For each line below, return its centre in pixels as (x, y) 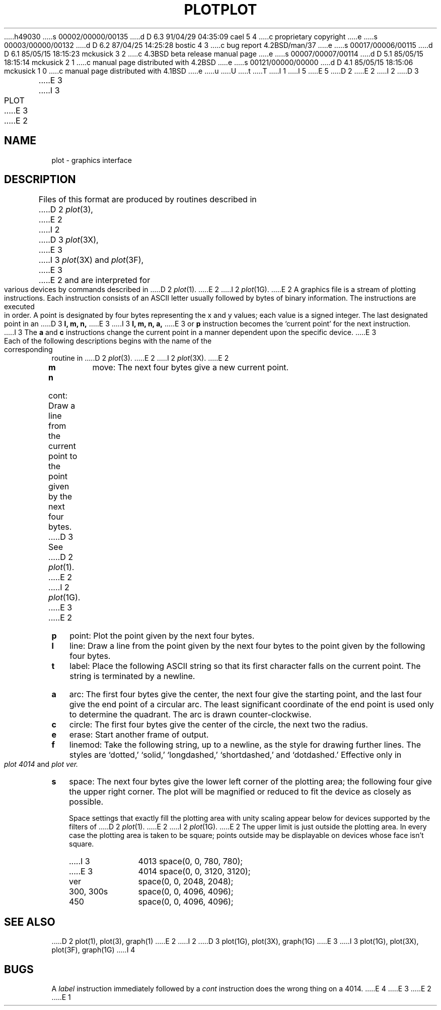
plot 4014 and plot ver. (41, 764)
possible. (86, 802)
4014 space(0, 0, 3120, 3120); (194, 872)
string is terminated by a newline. (132, 676)
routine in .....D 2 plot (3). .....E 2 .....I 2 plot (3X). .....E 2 (140, 358)
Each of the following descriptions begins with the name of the (108, 341)
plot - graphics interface (92, 160)
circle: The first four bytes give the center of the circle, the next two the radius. (218, 725)
